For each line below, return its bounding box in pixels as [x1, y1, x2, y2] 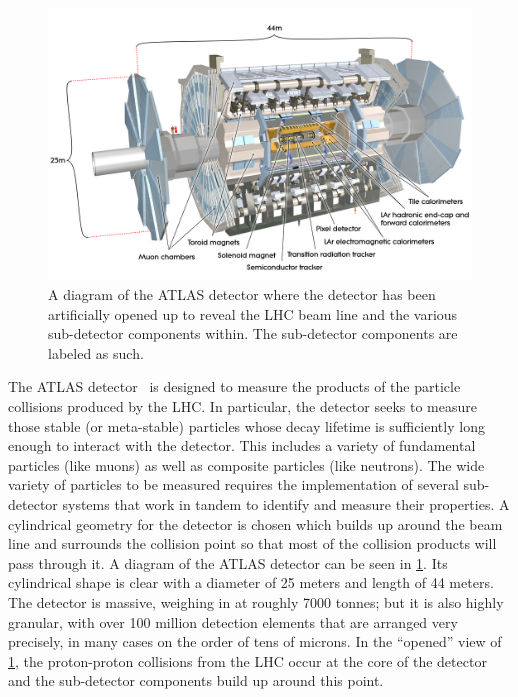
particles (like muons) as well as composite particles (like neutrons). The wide [8, 454, 485, 475]
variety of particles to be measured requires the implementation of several [8, 474, 459, 495]
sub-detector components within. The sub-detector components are [48, 323, 458, 344]
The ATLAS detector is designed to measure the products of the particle [8, 376, 461, 397]
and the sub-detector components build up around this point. [8, 670, 384, 691]
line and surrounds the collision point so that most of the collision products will [8, 533, 497, 554]
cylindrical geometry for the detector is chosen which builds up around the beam [8, 513, 503, 534]
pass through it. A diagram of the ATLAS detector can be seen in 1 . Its [8, 552, 448, 573]
